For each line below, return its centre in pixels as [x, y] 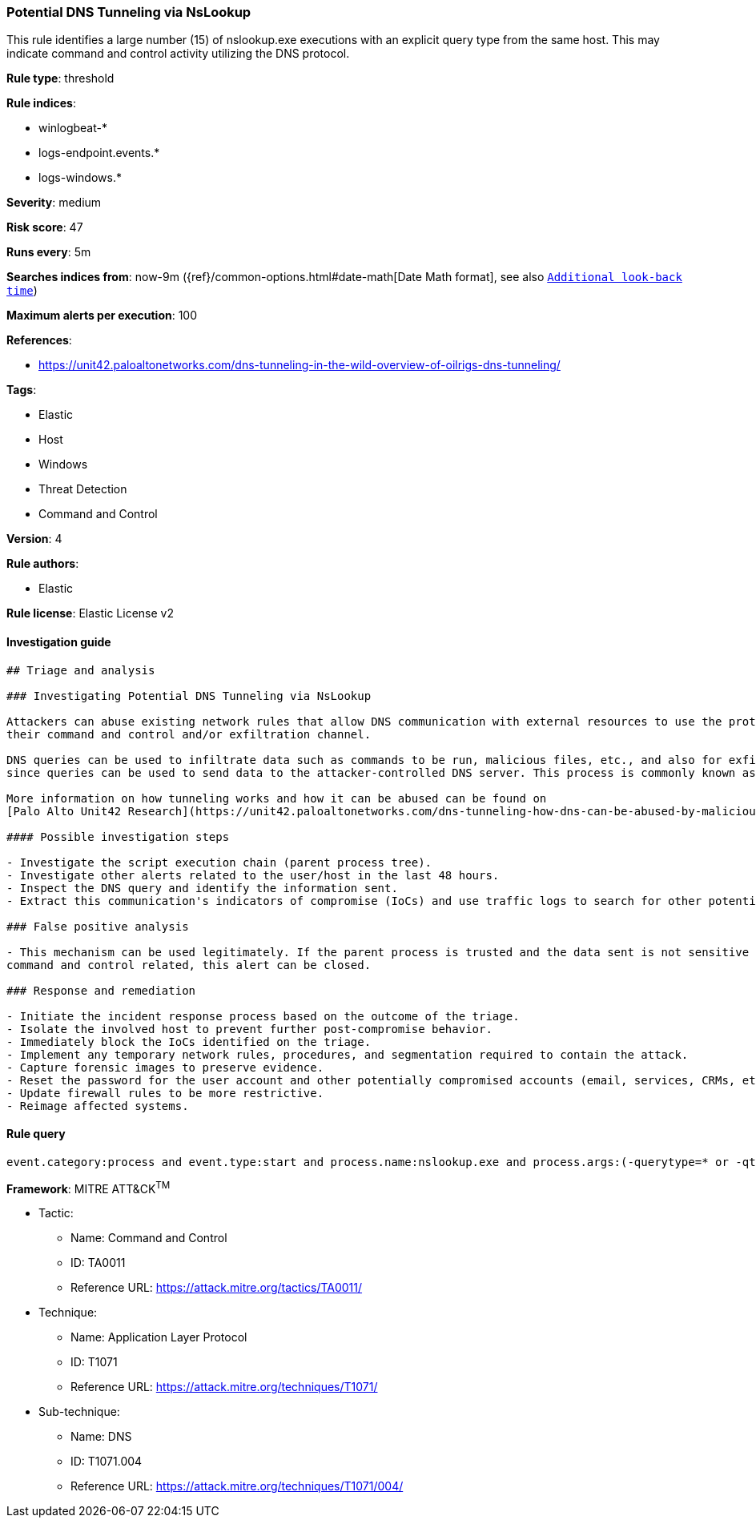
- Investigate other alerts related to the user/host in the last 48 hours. [253, 875]
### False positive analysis [98, 926]
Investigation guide [59, 641]
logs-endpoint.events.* [99, 153]
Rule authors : [43, 564]
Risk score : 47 [45, 227]
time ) [22, 291]
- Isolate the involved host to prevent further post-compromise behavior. [249, 1029]
